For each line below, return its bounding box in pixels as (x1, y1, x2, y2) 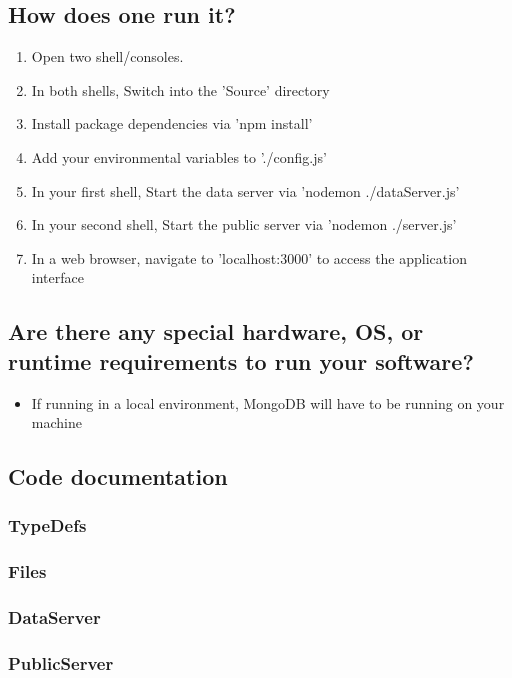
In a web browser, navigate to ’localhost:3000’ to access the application (31, 247, 467, 268)
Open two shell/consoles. (31, 46, 184, 67)
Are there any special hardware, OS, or (8, 316, 424, 347)
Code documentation (8, 461, 228, 492)
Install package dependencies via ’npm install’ (31, 113, 313, 134)
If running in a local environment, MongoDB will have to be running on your (31, 392, 505, 413)
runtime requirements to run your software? (8, 345, 474, 376)
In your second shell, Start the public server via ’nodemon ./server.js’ (31, 214, 457, 235)
